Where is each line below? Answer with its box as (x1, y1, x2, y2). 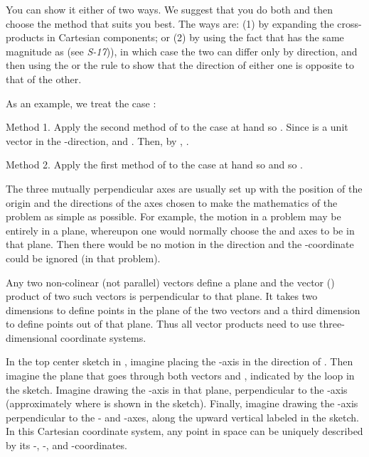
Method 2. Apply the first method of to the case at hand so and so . (6, 157, 304, 172)
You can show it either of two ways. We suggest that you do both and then (6, 2, 333, 16)
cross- (337, 16, 362, 31)
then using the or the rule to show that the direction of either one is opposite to (6, 58, 355, 72)
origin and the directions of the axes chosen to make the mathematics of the (6, 195, 338, 210)
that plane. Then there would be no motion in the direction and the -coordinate (6, 237, 354, 252)
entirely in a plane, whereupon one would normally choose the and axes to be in (6, 222, 355, 237)
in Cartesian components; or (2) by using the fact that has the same (47, 30, 344, 45)
